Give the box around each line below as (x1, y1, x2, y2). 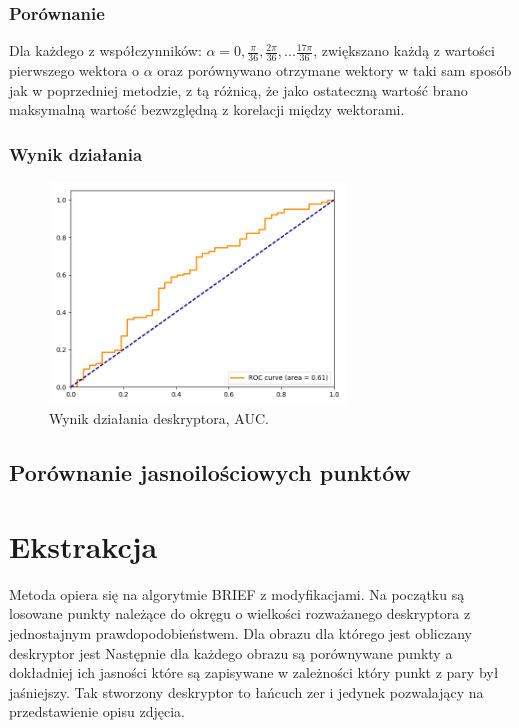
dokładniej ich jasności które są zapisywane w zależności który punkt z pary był (9, 662, 499, 683)
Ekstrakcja (9, 525, 158, 566)
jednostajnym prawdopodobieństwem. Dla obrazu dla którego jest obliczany (9, 622, 472, 643)
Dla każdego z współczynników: (9, 40, 202, 61)
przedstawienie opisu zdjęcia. (9, 701, 185, 722)
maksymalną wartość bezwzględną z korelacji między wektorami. (9, 99, 405, 120)
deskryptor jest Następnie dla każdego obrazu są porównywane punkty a (9, 642, 453, 663)
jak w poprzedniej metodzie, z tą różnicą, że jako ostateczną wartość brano (9, 79, 468, 100)
